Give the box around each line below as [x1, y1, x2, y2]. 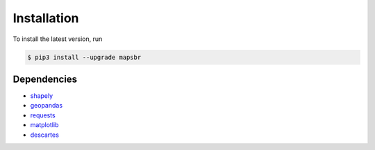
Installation [12, 10, 79, 26]
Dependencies [12, 73, 78, 85]
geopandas [30, 101, 62, 110]
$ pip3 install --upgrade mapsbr [27, 53, 142, 61]
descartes [30, 131, 59, 139]
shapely [30, 92, 53, 100]
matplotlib [30, 121, 59, 129]
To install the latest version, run [12, 35, 103, 43]
